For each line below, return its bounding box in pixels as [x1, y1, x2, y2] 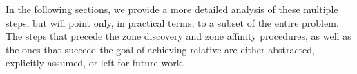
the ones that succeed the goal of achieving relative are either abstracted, [6, 42, 315, 56]
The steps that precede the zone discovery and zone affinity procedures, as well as [6, 29, 351, 43]
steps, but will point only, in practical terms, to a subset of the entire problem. [6, 15, 339, 29]
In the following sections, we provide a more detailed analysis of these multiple [6, 2, 338, 16]
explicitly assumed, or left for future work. [6, 56, 184, 70]
